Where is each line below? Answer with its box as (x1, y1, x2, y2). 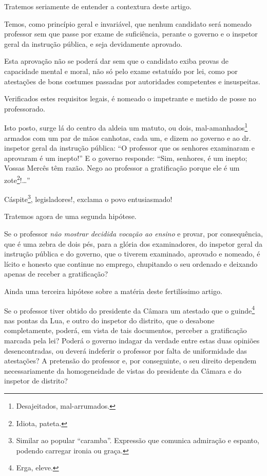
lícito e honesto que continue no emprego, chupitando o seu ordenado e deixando (4, 258, 258, 269)
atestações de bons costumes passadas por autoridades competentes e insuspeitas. (4, 76, 260, 86)
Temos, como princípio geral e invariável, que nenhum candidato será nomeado (4, 18, 252, 29)
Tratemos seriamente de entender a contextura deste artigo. (4, 1, 192, 11)
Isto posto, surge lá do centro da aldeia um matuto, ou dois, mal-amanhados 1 (4, 121, 248, 133)
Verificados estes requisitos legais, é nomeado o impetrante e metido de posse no (4, 93, 256, 104)
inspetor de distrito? (4, 375, 68, 386)
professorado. (4, 103, 45, 114)
